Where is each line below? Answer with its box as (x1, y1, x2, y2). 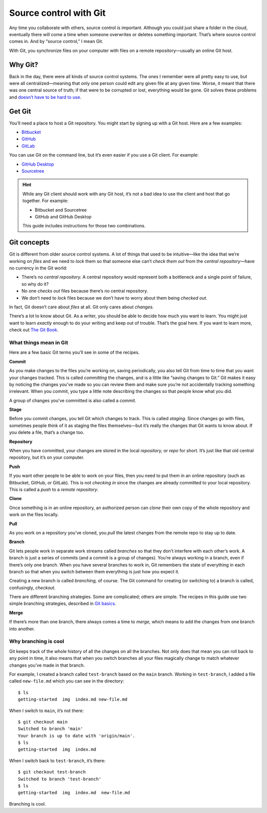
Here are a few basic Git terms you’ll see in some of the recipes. (9, 349, 140, 355)
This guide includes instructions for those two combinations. (22, 223, 146, 229)
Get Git (9, 107, 32, 116)
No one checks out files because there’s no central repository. (21, 288, 148, 294)
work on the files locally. (9, 512, 59, 517)
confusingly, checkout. (9, 585, 56, 591)
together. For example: (22, 198, 69, 204)
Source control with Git (9, 7, 106, 18)
